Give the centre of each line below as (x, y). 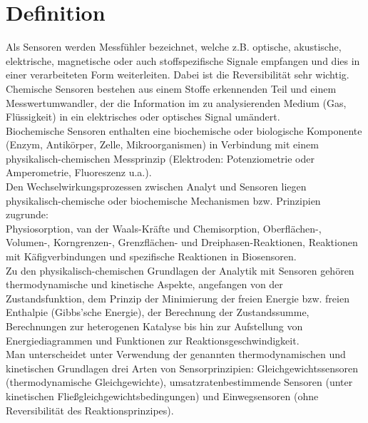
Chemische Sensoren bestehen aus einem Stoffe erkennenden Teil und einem (171, 88)
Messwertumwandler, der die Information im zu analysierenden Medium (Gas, (176, 102)
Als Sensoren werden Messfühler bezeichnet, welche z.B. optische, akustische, (174, 47)
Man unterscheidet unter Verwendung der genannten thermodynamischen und (176, 354)
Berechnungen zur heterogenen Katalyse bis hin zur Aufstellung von (154, 326)
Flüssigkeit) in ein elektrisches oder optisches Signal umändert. (143, 117)
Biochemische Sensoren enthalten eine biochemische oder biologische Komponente (184, 130)
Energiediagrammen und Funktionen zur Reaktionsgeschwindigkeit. (153, 340)
